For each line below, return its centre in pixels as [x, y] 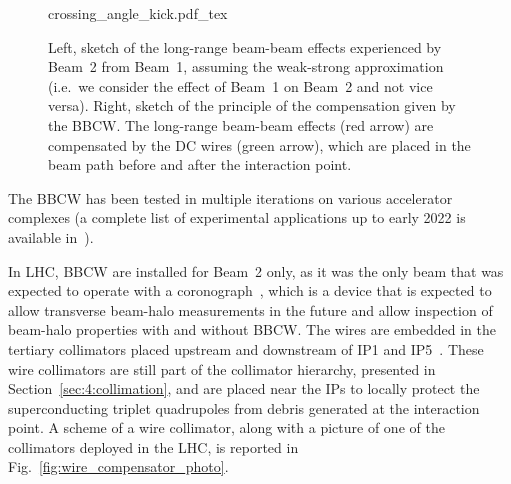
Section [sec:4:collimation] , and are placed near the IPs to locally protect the [244, 388]
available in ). [51, 236]
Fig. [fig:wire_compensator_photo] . [118, 466]
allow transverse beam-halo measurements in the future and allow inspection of [250, 309]
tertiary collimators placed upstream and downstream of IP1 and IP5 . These [246, 348]
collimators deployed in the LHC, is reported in [153, 446]
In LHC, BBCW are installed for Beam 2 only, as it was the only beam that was [256, 270]
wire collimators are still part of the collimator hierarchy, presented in [222, 368]
